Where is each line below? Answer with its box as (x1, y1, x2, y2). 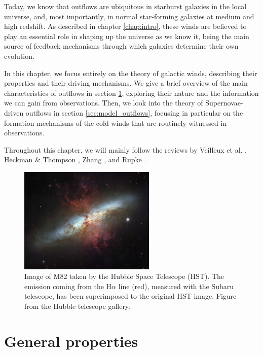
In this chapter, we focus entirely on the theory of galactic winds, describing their (4, 67, 257, 78)
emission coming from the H (24, 280, 112, 291)
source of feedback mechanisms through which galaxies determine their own (4, 41, 239, 51)
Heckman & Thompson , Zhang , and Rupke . (4, 154, 146, 165)
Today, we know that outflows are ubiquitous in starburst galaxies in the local (4, 1, 247, 11)
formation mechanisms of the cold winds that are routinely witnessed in (4, 117, 227, 128)
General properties (4, 330, 138, 351)
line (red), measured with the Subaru (118, 280, 234, 291)
